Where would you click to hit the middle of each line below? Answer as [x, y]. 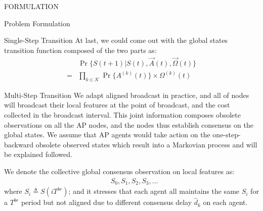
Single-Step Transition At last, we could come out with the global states [116, 40]
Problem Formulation [37, 23]
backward [19, 144]
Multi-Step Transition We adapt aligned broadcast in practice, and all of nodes [127, 95]
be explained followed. [38, 154]
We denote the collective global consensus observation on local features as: [119, 171]
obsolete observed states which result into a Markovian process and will [146, 144]
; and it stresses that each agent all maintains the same [154, 191]
